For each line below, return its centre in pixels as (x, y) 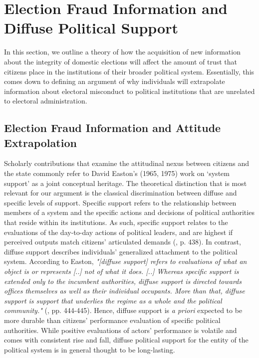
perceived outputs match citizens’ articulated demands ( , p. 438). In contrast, (123, 242)
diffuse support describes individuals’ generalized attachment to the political (121, 251)
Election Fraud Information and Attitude (113, 128)
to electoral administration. (46, 101)
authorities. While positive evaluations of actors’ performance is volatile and (121, 330)
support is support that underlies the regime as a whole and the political (113, 300)
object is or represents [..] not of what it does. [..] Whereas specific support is (122, 271)
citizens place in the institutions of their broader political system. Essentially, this (129, 71)
